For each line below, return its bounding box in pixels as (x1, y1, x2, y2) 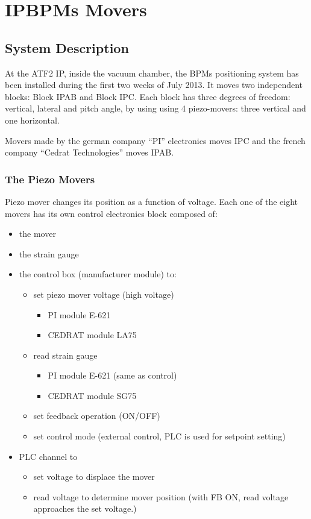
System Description (5, 38, 129, 57)
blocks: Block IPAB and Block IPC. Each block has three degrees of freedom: (5, 90, 291, 102)
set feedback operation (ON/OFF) (33, 409, 160, 422)
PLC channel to (19, 450, 78, 462)
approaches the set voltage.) (33, 502, 137, 515)
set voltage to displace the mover (33, 470, 155, 483)
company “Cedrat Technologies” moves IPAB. (5, 146, 174, 159)
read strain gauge (33, 348, 98, 361)
